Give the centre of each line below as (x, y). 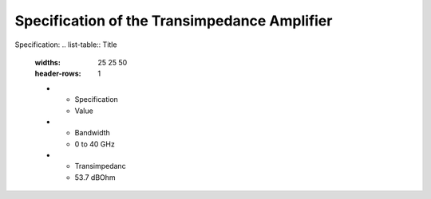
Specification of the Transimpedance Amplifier (174, 21)
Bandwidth (93, 133)
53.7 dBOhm (95, 177)
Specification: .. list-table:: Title (66, 45)
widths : (48, 62)
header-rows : (58, 74)
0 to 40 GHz (95, 144)
